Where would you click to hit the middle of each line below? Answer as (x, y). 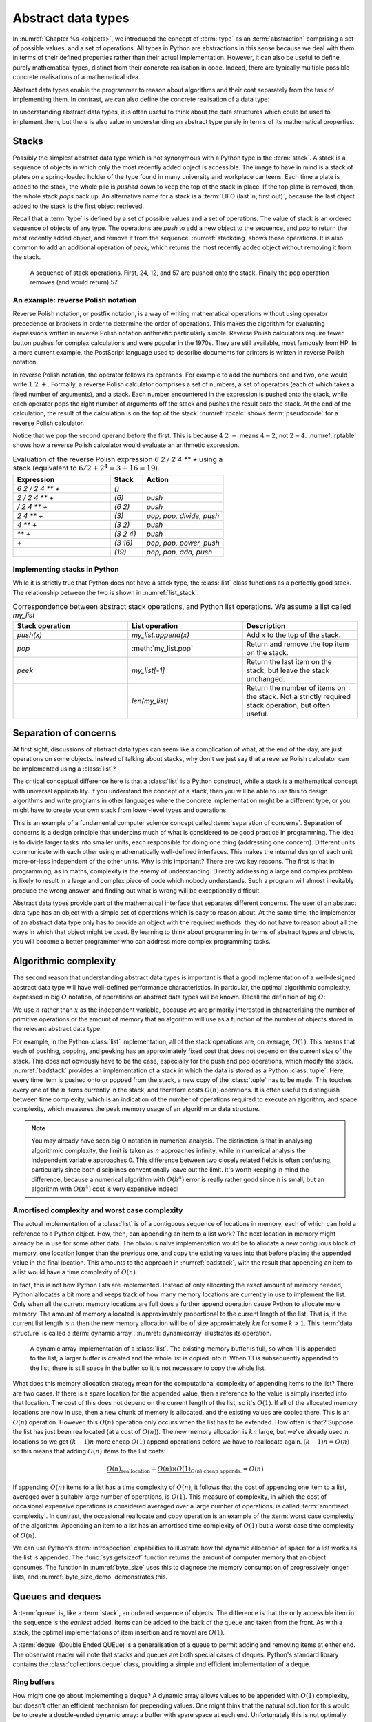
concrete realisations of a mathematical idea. (76, 77)
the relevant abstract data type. (58, 1029)
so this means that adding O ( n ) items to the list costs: (89, 1451)
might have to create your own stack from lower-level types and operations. (120, 810)
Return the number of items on (296, 687)
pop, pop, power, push (183, 543)
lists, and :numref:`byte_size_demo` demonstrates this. (90, 1577)
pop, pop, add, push (179, 552)
